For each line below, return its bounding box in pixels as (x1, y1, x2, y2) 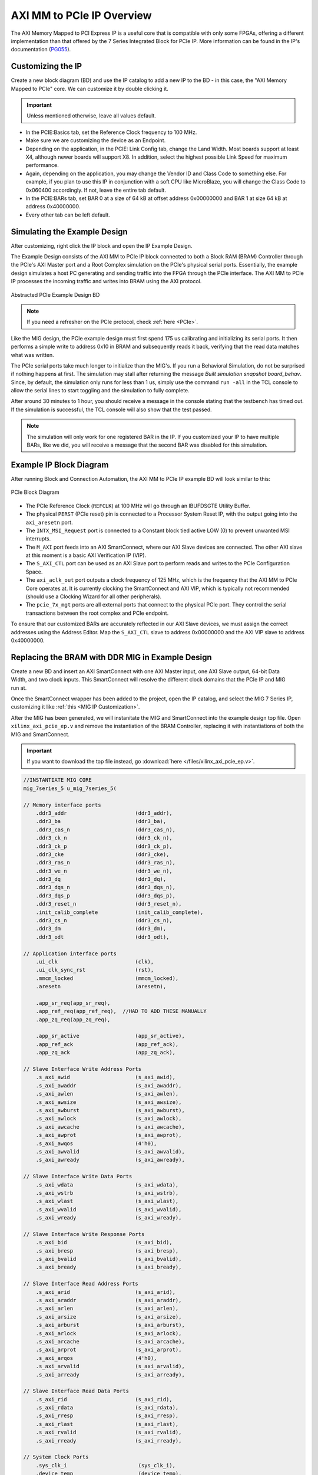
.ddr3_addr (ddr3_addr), (35, 809, 173, 817)
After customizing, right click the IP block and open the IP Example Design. (11, 242, 193, 249)
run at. (11, 684, 27, 691)
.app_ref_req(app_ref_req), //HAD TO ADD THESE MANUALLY (35, 1008, 207, 1015)
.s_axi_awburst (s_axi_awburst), (35, 1107, 185, 1113)
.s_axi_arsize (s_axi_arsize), (35, 1313, 182, 1320)
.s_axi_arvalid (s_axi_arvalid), (35, 1363, 185, 1370)
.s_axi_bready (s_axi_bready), (35, 1264, 182, 1271)
